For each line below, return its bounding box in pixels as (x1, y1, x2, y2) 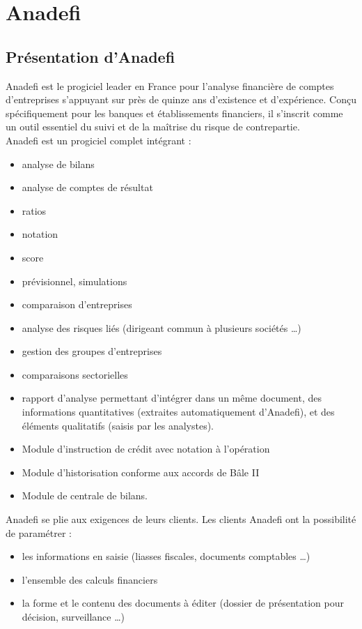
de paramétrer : (6, 525, 72, 540)
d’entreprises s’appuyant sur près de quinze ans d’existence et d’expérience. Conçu (6, 92, 356, 107)
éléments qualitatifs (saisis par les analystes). (22, 418, 214, 432)
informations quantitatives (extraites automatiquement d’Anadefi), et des (22, 404, 335, 419)
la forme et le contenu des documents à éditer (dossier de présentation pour (22, 596, 344, 610)
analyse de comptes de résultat (22, 180, 153, 195)
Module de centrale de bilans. (22, 488, 148, 503)
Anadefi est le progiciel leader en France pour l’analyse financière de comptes (6, 78, 334, 93)
